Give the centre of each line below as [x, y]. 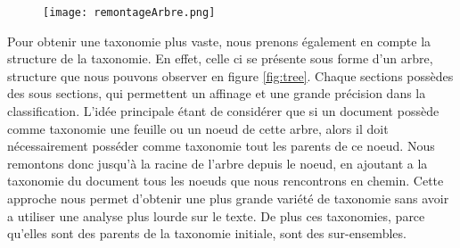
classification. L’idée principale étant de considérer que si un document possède [223, 111]
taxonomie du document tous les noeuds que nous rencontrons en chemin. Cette [226, 181]
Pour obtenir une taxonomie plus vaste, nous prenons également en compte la [219, 41]
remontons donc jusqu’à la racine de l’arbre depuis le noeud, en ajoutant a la [218, 163]
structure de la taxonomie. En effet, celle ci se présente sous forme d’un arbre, [220, 58]
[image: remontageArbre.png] [129, 12]
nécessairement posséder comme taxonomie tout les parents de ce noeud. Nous [221, 146]
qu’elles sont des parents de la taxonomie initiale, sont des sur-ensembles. [207, 233]
